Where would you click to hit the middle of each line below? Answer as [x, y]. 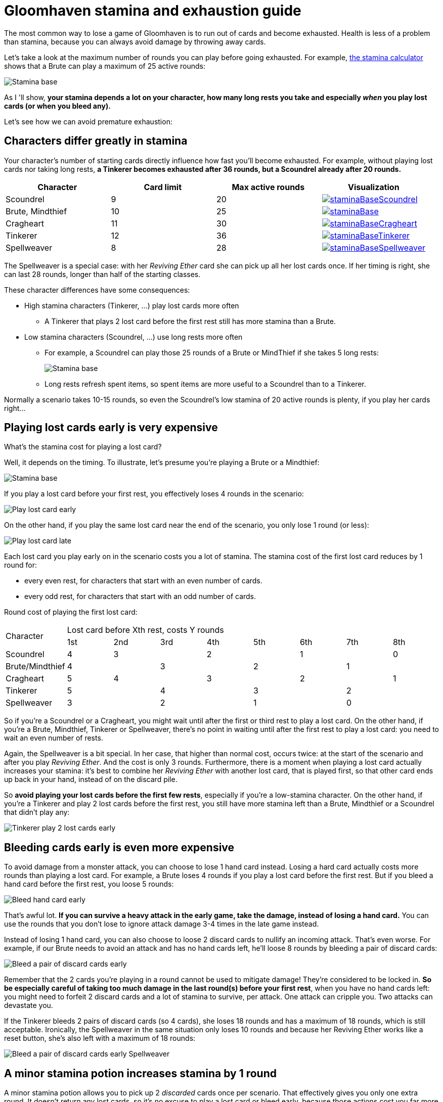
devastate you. [29, 1005]
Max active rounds [268, 187]
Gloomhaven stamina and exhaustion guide [153, 11]
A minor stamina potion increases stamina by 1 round [140, 1073]
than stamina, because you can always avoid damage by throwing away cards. [135, 41]
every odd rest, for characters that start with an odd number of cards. [140, 596]
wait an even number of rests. [54, 738]
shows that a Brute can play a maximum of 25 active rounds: [105, 66]
